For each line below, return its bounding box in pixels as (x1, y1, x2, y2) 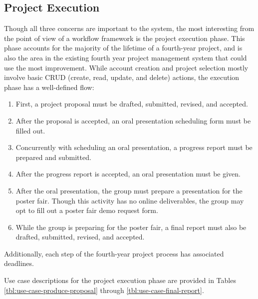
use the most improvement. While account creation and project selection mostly (4, 62, 249, 72)
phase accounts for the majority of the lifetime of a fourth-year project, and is (4, 42, 243, 53)
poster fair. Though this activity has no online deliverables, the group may (15, 195, 244, 205)
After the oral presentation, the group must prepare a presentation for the (15, 185, 243, 195)
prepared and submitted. (15, 151, 91, 162)
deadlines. (4, 258, 34, 268)
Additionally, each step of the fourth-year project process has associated (4, 248, 224, 258)
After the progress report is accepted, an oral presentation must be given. (15, 168, 241, 179)
